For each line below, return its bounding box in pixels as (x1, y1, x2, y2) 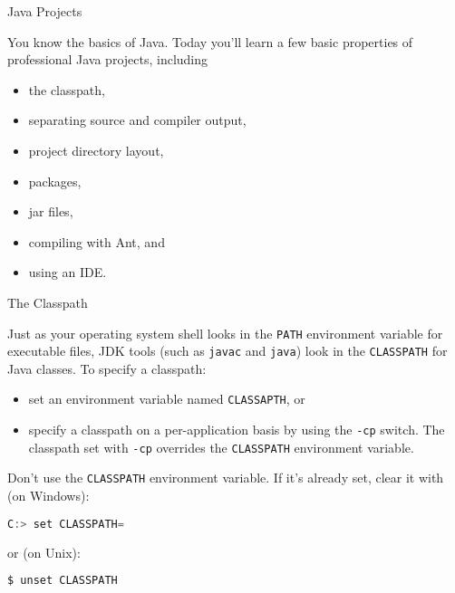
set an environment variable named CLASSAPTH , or (28, 389, 305, 408)
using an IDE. (28, 263, 107, 282)
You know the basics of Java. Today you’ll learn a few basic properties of (7, 32, 413, 51)
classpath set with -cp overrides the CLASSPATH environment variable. (28, 437, 414, 456)
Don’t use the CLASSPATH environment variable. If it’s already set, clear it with (7, 468, 444, 487)
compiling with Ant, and (28, 232, 165, 251)
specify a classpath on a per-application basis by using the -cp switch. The (28, 420, 445, 439)
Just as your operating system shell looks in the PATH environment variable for (7, 323, 443, 342)
